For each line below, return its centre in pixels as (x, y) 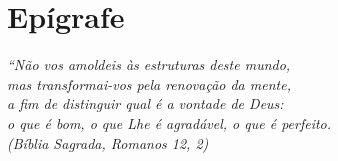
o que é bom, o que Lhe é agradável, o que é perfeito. (169, 122)
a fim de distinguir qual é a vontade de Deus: (145, 103)
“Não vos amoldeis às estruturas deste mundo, (149, 64)
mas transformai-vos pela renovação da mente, (149, 83)
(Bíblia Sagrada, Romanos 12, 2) (108, 142)
